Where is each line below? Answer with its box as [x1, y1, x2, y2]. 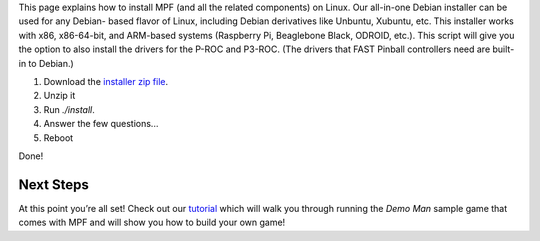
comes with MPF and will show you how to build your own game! [18, 216, 286, 229]
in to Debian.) [18, 57, 74, 69]
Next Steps [18, 176, 89, 193]
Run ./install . [43, 103, 95, 115]
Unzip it [43, 90, 76, 102]
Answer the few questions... [43, 118, 159, 130]
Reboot [43, 131, 74, 144]
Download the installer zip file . [43, 75, 169, 87]
